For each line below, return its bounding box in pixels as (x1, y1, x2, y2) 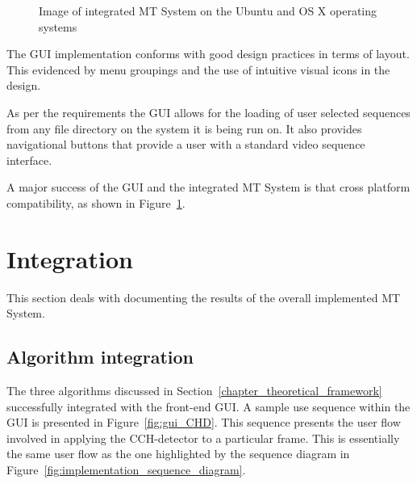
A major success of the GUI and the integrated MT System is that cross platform (6, 179, 411, 196)
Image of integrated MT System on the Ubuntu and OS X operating (39, 2, 377, 19)
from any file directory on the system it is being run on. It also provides (6, 120, 362, 137)
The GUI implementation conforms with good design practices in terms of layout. (6, 45, 410, 62)
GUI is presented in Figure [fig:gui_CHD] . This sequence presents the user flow (6, 414, 401, 431)
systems (39, 18, 77, 35)
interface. (6, 151, 52, 168)
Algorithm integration (6, 344, 194, 369)
